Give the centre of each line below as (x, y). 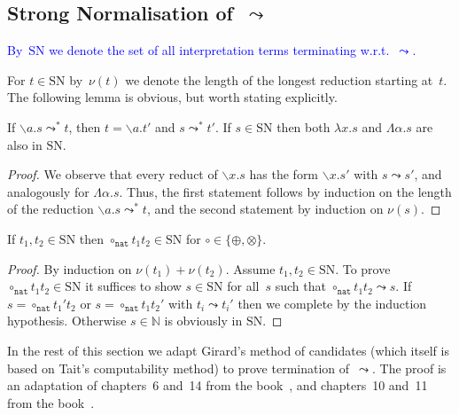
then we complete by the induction (332, 303)
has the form (284, 174)
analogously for (48, 191)
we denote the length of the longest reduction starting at (279, 79)
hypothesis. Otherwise (67, 321)
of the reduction (51, 209)
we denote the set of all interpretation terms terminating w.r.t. (219, 50)
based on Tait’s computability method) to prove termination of (179, 368)
